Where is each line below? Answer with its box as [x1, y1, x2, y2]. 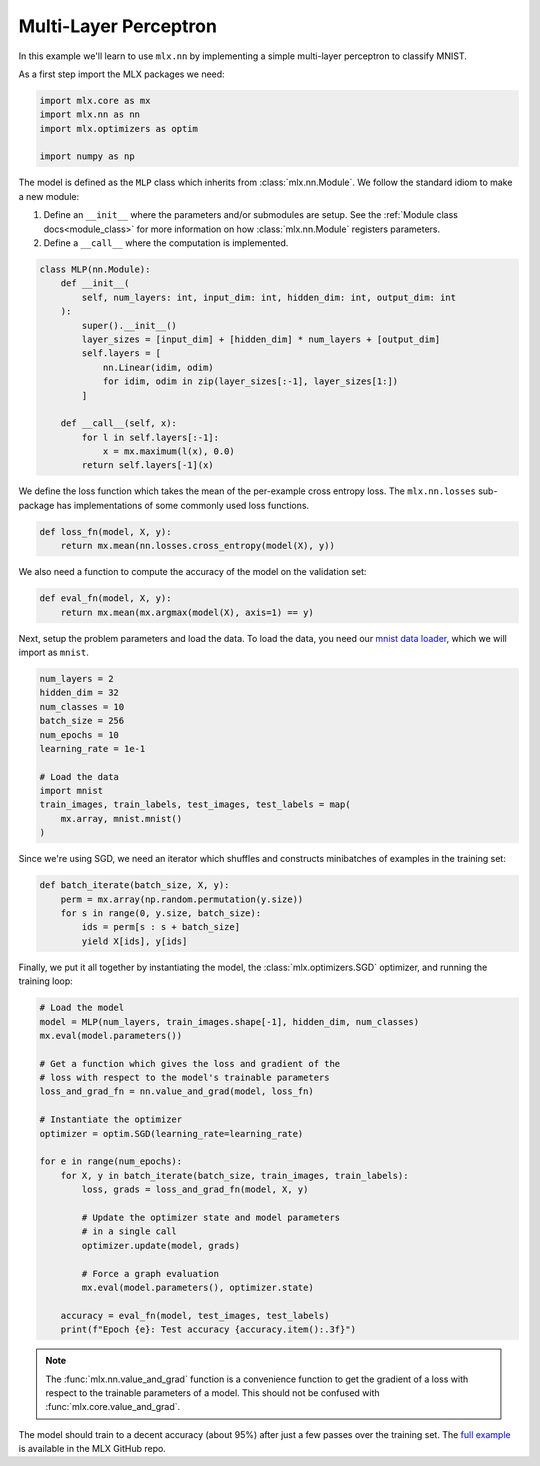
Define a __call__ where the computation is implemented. [43, 237, 289, 249]
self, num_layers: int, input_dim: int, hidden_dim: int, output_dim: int [81, 291, 457, 303]
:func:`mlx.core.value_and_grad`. [45, 1401, 181, 1413]
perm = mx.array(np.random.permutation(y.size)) [60, 893, 304, 905]
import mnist [39, 785, 104, 797]
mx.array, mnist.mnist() [60, 813, 183, 824]
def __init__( [60, 278, 130, 289]
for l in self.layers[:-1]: [81, 431, 220, 443]
